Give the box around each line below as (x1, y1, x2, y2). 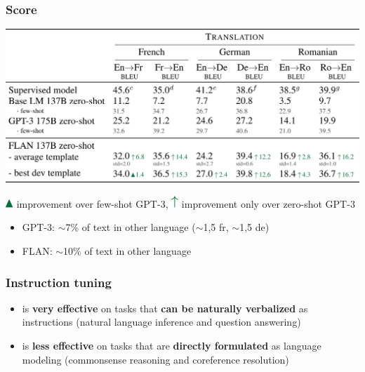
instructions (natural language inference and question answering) (22, 314, 301, 329)
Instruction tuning (6, 273, 112, 291)
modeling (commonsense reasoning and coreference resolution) (22, 352, 289, 366)
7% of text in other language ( (65, 220, 196, 234)
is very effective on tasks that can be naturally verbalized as (22, 300, 308, 315)
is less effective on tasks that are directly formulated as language (22, 338, 321, 353)
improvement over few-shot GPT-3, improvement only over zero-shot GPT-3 (16, 196, 355, 211)
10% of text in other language (63, 244, 192, 258)
